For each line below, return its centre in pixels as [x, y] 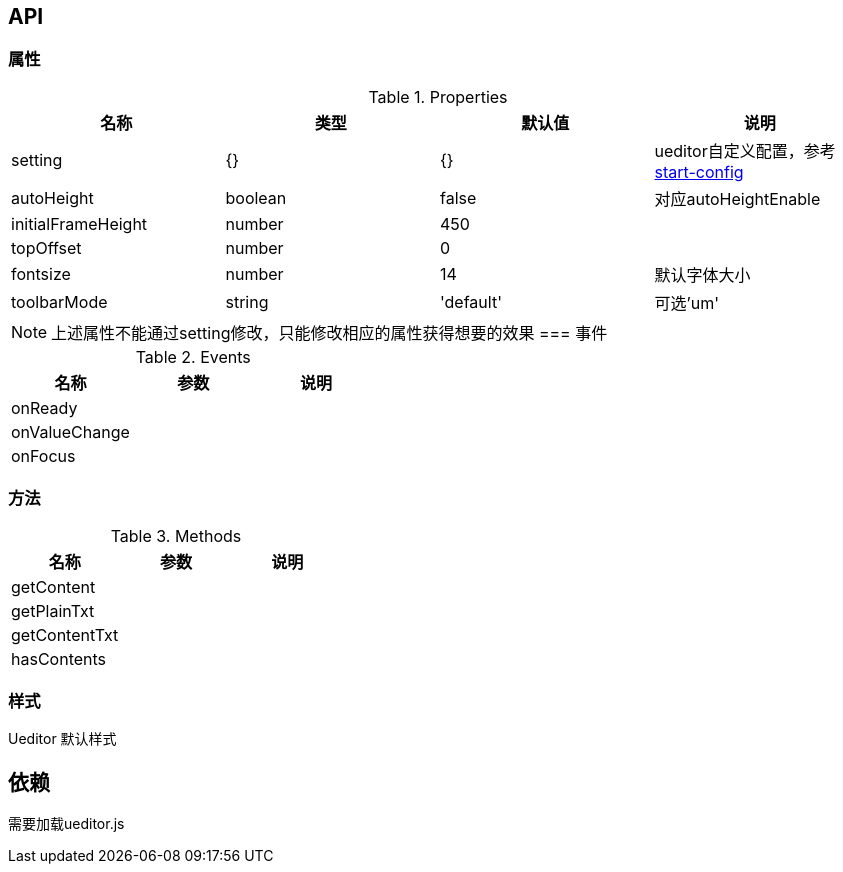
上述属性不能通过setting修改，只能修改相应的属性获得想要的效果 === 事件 [329, 332]
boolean [256, 197]
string [247, 301]
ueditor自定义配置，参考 [745, 150]
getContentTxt [65, 634]
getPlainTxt [53, 610]
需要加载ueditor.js [66, 824]
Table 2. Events [193, 356]
